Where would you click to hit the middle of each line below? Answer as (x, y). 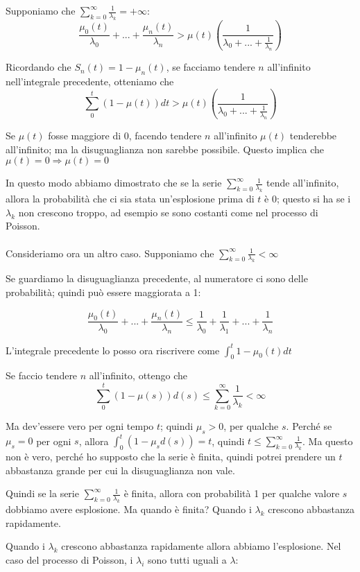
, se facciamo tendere (211, 67)
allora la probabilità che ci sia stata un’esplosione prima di (130, 199)
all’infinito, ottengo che (138, 375)
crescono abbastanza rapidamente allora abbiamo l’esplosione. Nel (201, 546)
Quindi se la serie (42, 493)
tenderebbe (313, 136)
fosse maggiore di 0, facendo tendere (125, 136)
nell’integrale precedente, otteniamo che (90, 81)
